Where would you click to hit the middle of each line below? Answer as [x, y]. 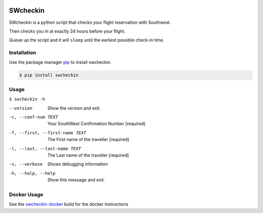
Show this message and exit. [76, 180]
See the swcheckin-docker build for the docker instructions [69, 204]
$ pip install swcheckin [49, 75]
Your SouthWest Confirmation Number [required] [96, 124]
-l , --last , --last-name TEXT [45, 149]
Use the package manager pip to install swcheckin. [60, 62]
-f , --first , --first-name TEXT [47, 133]
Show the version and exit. [74, 108]
